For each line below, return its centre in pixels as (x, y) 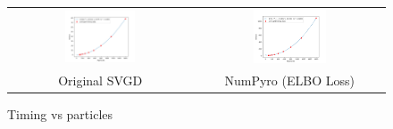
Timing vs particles (60, 114)
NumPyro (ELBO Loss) (289, 81)
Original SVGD (100, 81)
